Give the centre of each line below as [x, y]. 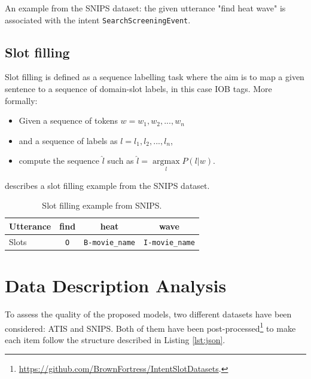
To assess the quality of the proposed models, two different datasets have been [148, 314]
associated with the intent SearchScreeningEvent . [98, 19]
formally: [21, 100]
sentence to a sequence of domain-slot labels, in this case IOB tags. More [138, 89]
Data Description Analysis [116, 285]
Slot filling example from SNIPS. [102, 205]
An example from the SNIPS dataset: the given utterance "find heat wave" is [145, 8]
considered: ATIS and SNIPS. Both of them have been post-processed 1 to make [150, 327]
